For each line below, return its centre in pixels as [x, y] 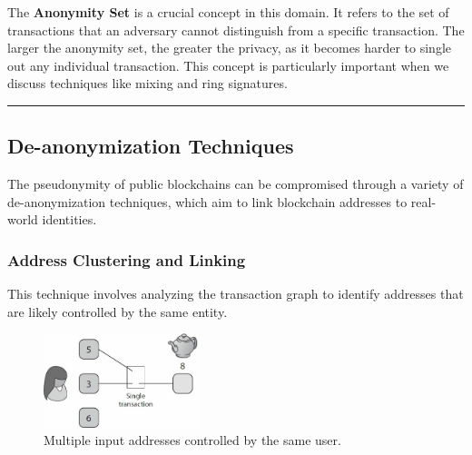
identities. [69, 219]
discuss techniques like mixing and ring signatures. [147, 83]
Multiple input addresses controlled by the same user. [192, 440]
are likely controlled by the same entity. [118, 311]
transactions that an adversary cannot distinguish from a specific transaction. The [236, 30]
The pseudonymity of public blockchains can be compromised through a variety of [236, 184]
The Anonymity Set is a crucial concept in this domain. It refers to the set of [228, 12]
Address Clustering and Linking [127, 259]
